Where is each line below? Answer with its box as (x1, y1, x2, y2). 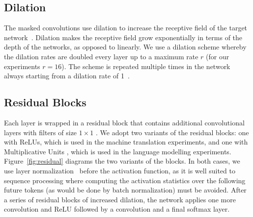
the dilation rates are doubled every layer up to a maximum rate (4, 51, 198, 61)
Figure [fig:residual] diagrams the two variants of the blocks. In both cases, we (4, 156, 240, 166)
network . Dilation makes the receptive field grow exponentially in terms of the (4, 32, 243, 42)
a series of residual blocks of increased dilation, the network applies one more (4, 194, 236, 204)
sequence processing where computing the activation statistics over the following (4, 175, 246, 185)
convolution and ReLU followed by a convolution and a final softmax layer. (4, 204, 230, 214)
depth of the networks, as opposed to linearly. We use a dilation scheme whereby (4, 42, 247, 52)
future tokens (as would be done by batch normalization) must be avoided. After (4, 185, 247, 195)
